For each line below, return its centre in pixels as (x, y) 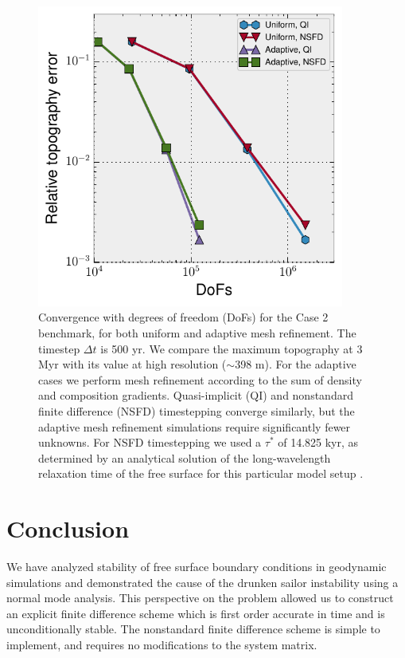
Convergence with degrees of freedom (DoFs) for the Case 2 (183, 317)
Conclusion (68, 528)
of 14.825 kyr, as (318, 442)
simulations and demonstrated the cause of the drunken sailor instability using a (202, 582)
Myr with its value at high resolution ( (132, 364)
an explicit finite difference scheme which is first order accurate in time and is (196, 613)
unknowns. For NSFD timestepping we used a (150, 442)
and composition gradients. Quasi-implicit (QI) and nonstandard (196, 395)
